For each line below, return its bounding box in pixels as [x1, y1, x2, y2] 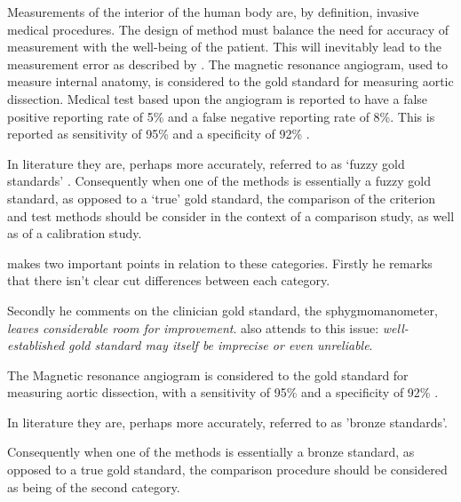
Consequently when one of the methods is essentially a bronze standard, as [7, 442, 415, 461]
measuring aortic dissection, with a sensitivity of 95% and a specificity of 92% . [7, 383, 439, 402]
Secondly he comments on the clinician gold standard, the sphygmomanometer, [7, 300, 438, 319]
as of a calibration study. [7, 224, 142, 243]
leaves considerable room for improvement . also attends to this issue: [7, 318, 379, 337]
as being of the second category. [7, 477, 180, 496]
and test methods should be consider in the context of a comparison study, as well [7, 206, 455, 225]
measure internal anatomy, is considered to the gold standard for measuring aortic [7, 72, 454, 91]
